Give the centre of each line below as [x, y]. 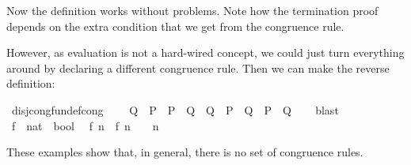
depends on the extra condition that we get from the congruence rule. [175, 26]
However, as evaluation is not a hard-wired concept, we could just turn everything [205, 52]
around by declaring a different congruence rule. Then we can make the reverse [198, 67]
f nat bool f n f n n [85, 125]
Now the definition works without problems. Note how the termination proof [192, 10]
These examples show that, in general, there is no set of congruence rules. [185, 152]
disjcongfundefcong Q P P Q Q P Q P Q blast [175, 109]
